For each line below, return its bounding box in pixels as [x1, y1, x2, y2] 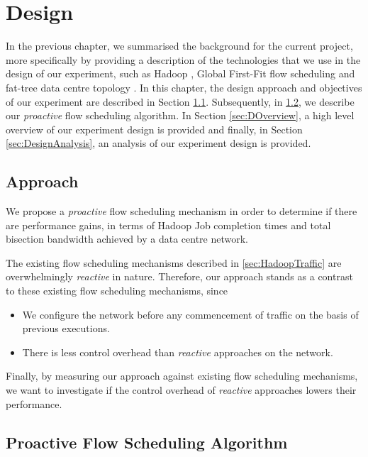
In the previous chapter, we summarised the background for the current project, [6, 38, 353, 53]
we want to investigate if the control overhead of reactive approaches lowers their [6, 382, 357, 397]
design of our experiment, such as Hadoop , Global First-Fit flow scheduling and [6, 66, 355, 81]
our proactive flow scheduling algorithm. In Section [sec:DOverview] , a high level [6, 108, 355, 123]
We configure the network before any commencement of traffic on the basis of [22, 307, 359, 321]
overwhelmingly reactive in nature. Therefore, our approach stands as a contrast [6, 269, 353, 284]
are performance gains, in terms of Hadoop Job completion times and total [6, 217, 331, 232]
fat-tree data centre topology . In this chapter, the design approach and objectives [6, 79, 362, 94]
